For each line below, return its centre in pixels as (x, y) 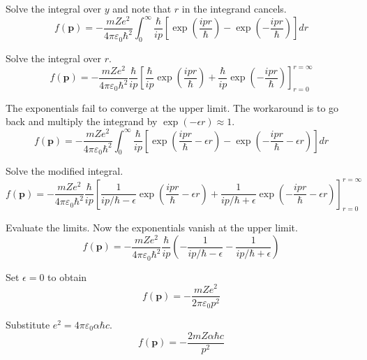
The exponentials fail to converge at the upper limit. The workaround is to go (172, 107)
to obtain (67, 276)
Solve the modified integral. (65, 171)
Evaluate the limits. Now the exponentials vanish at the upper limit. (152, 228)
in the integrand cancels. (234, 8)
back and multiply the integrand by (82, 121)
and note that (142, 8)
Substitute (28, 325)
